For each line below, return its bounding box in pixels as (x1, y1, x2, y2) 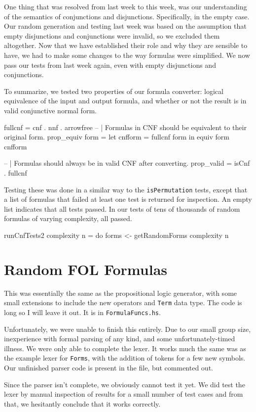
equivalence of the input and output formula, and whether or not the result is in (4, 95, 247, 106)
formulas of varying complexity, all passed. (4, 213, 132, 224)
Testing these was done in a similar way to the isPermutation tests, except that (4, 184, 248, 194)
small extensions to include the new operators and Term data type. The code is (4, 297, 242, 308)
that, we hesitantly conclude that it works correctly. (4, 398, 161, 409)
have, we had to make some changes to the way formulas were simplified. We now (4, 49, 250, 60)
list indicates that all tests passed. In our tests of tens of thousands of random (4, 203, 240, 214)
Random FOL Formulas (4, 259, 167, 279)
